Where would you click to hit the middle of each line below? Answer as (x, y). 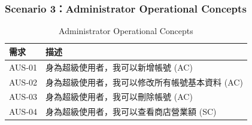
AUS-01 (23, 67)
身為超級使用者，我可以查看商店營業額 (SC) (131, 112)
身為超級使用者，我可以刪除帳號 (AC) (119, 97)
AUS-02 (23, 82)
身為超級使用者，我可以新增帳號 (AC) (119, 67)
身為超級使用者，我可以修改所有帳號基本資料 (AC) (144, 82)
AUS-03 (23, 97)
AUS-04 (23, 112)
